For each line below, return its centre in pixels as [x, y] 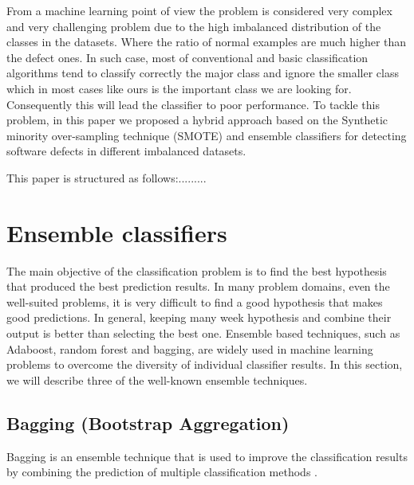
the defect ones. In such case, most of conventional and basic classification [187, 57]
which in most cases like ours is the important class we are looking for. [179, 88]
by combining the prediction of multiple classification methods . [162, 472]
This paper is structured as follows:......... [106, 177]
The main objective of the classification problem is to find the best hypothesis [197, 270]
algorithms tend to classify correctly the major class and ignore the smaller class [203, 73]
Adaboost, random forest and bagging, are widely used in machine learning [190, 348]
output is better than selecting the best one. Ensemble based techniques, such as [203, 333]
